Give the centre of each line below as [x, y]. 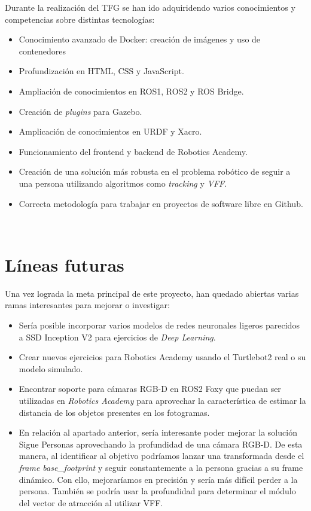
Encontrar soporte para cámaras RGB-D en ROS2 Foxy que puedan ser [150, 389]
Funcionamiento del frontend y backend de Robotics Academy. [133, 151]
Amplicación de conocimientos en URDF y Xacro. [110, 131]
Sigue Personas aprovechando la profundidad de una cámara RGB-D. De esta [161, 444]
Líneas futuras [65, 264]
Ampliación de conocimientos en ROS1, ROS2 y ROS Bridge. [131, 91]
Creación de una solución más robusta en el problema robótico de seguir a [155, 171]
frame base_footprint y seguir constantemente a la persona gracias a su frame [161, 467]
